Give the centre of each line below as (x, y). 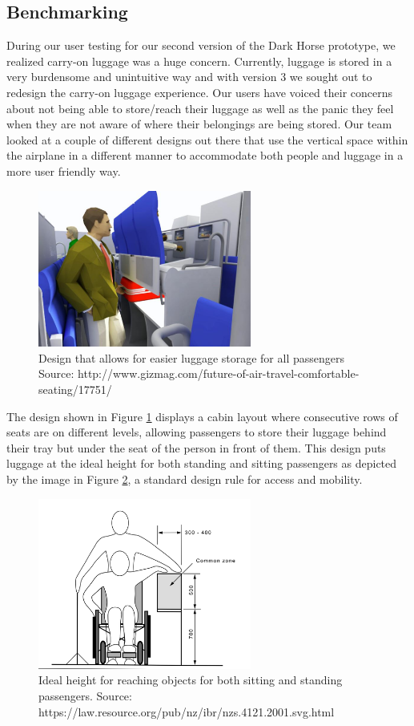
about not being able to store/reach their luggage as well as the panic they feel (200, 108)
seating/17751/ (75, 389)
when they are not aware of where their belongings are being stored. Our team (199, 124)
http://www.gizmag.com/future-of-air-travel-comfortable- (219, 373)
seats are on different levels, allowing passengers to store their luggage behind (197, 432)
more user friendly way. (64, 170)
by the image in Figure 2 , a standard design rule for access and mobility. (185, 479)
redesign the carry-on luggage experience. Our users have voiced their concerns (200, 92)
